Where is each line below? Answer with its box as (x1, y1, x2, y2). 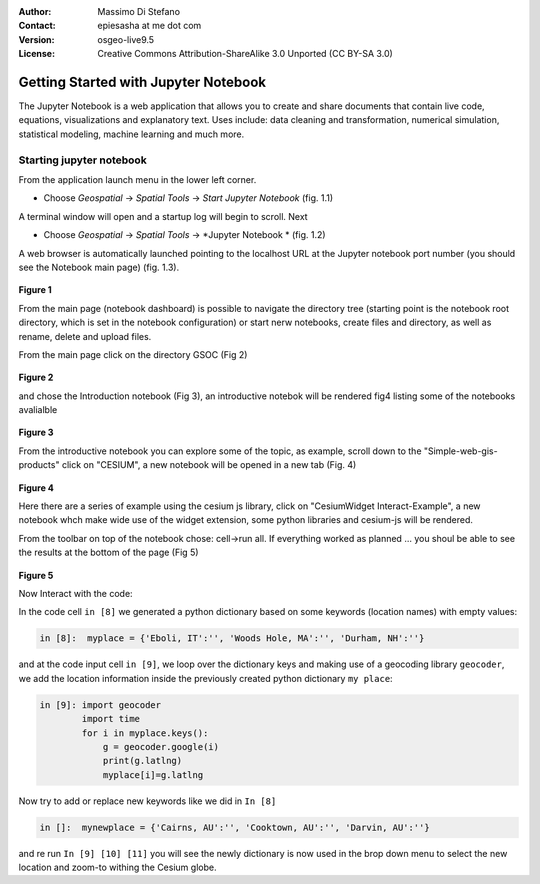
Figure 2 (18, 371, 54, 384)
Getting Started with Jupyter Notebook (18, 73, 267, 90)
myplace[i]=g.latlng (102, 769, 204, 780)
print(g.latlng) (102, 755, 183, 767)
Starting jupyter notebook (18, 153, 147, 167)
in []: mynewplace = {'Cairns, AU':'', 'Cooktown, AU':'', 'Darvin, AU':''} (39, 821, 430, 833)
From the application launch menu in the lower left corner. (18, 174, 257, 185)
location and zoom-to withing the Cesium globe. (18, 861, 217, 874)
